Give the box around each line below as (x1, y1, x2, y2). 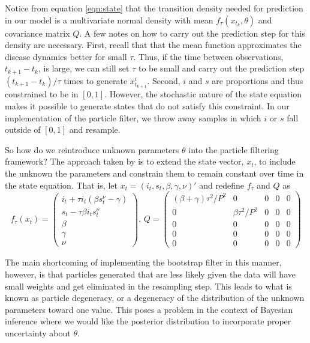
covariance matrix (5, 26, 70, 39)
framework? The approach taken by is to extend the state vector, (5, 155, 244, 168)
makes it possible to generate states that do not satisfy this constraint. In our (5, 99, 290, 112)
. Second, (147, 74, 180, 87)
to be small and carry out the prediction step (138, 62, 305, 74)
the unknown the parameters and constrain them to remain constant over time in (5, 166, 304, 179)
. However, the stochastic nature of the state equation (104, 88, 302, 100)
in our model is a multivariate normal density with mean (5, 13, 213, 26)
